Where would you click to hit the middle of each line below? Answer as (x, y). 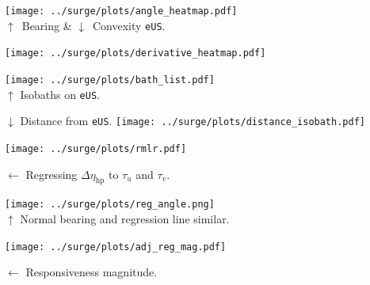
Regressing (51, 174)
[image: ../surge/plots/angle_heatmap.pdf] (121, 11)
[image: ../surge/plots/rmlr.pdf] (96, 148)
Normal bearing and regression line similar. (125, 219)
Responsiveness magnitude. (92, 272)
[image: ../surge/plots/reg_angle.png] (110, 205)
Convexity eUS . (129, 25)
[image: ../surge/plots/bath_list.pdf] (110, 80)
